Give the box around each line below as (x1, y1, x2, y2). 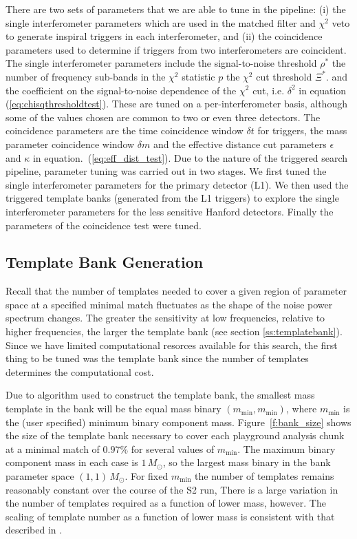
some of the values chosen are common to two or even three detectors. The (6, 109, 321, 124)
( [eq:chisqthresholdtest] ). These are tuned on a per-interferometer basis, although (6, 96, 347, 111)
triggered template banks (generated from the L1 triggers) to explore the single (6, 191, 339, 205)
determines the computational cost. (6, 364, 154, 379)
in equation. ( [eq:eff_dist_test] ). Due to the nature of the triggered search (32, 150, 348, 165)
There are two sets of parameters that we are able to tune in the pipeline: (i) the (6, 2, 346, 16)
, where (285, 401, 317, 416)
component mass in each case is (6, 455, 138, 469)
